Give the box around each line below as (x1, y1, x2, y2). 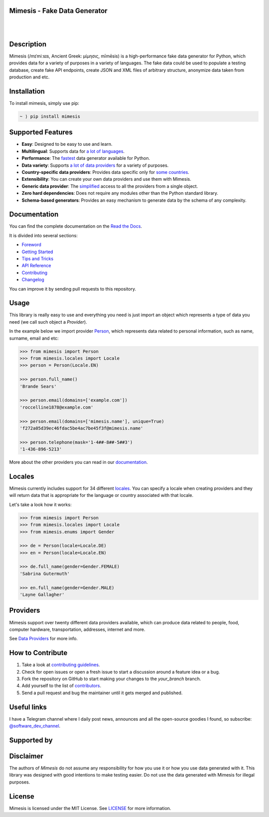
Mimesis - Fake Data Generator (9, 6, 108, 15)
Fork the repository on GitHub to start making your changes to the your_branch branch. (21, 676, 201, 682)
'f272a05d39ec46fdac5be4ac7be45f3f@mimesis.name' (19, 425, 143, 431)
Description (9, 40, 47, 48)
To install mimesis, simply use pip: (9, 100, 79, 106)
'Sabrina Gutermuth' (19, 571, 70, 576)
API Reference (21, 263, 51, 269)
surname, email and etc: (9, 335, 59, 341)
